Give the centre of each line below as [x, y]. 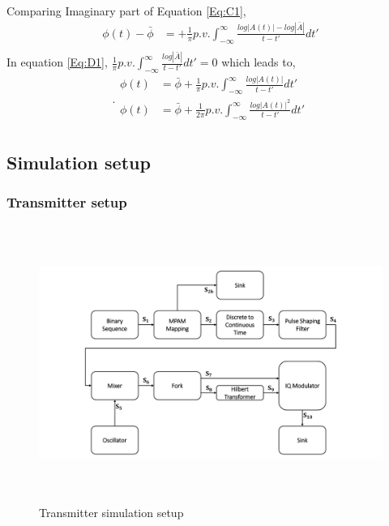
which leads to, [259, 62]
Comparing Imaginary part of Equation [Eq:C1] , [126, 11]
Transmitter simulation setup [111, 512]
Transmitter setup [67, 202]
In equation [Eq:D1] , [57, 62]
